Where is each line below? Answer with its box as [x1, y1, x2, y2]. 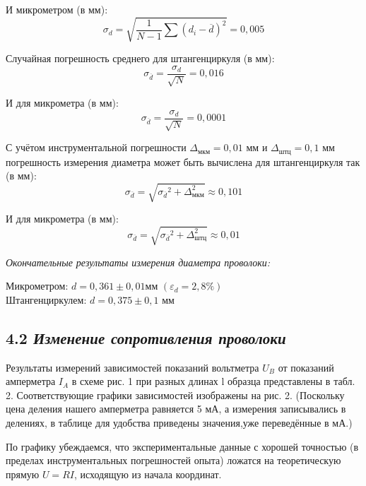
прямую [6, 466, 40, 481]
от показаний [278, 360, 334, 374]
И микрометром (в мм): [6, 2, 108, 16]
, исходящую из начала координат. [73, 466, 222, 481]
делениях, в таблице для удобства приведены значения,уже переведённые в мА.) [6, 415, 353, 429]
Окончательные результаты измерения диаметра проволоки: [6, 254, 271, 269]
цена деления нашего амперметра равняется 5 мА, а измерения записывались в [6, 401, 346, 416]
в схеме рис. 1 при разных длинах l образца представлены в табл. [71, 374, 355, 389]
